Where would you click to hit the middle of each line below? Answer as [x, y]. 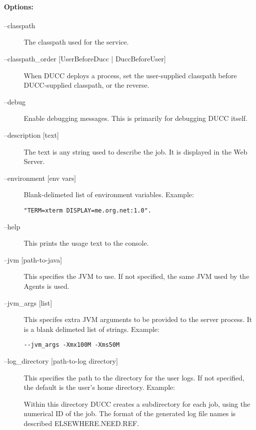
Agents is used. [47, 286]
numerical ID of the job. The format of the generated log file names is [130, 413]
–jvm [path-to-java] [33, 259]
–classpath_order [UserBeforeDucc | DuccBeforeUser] [85, 58]
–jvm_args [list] [28, 302]
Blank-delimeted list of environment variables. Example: [109, 194]
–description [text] [31, 134]
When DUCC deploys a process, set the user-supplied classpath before [130, 75]
